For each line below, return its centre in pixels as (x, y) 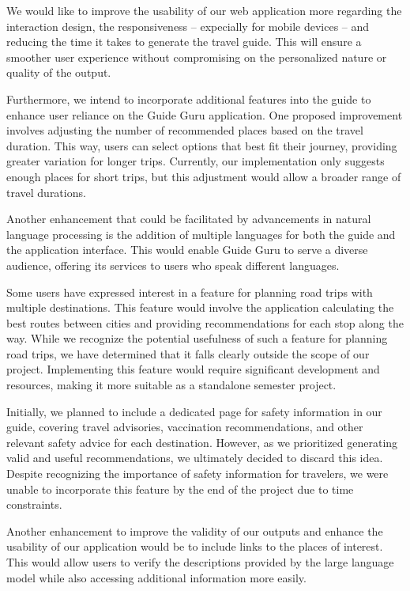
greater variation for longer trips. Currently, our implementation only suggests (196, 161)
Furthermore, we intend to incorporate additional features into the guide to (189, 98)
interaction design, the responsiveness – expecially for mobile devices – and (188, 26)
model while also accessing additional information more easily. (156, 577)
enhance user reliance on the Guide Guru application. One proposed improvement (205, 114)
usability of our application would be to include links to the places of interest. (195, 546)
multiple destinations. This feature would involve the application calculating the (200, 307)
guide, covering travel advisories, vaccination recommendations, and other (185, 427)
